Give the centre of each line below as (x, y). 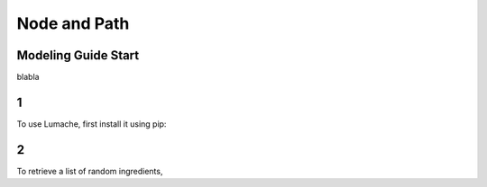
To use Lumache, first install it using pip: (92, 124)
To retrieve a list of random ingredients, (90, 171)
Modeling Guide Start (78, 55)
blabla (28, 77)
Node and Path (73, 23)
